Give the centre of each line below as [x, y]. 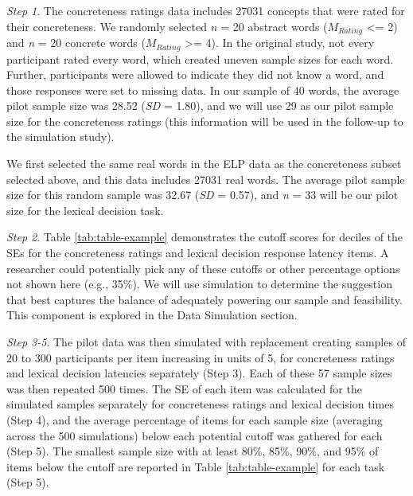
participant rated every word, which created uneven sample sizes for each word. [200, 59]
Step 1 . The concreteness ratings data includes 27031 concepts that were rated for [206, 10]
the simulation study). [60, 137]
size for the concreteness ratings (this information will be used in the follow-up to [205, 121]
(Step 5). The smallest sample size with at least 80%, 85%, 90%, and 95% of [193, 451]
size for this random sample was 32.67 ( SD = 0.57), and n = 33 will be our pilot [203, 195]
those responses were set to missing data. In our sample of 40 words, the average [203, 90]
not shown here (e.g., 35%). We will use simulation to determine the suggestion [199, 284]
